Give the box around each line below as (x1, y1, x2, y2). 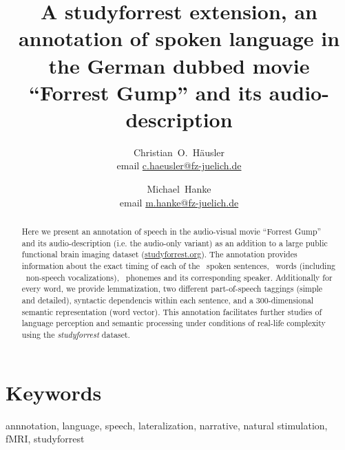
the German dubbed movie (48, 51, 310, 79)
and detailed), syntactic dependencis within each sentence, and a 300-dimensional (21, 294, 314, 306)
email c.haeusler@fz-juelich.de (116, 158, 242, 173)
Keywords (6, 378, 102, 406)
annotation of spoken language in (18, 24, 340, 52)
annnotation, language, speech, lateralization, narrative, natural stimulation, (6, 418, 328, 432)
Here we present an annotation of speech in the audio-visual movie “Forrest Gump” (21, 226, 322, 237)
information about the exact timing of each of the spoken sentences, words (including (21, 260, 335, 272)
